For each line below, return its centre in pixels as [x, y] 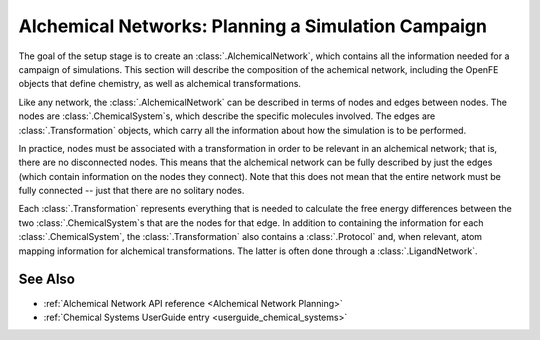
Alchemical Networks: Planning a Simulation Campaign [252, 26]
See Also [46, 279]
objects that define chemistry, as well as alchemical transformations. [160, 84]
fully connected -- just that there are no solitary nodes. [131, 191]
